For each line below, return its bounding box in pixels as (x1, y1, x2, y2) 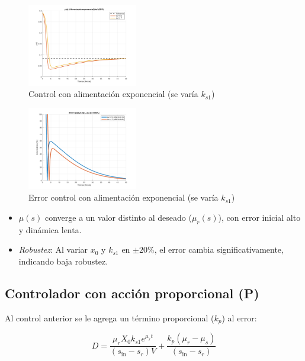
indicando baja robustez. (18, 254, 108, 267)
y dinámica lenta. (18, 223, 82, 236)
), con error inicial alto (218, 211, 301, 223)
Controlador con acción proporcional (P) (5, 283, 259, 302)
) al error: (221, 311, 257, 324)
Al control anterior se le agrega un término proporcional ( (5, 311, 214, 324)
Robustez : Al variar (18, 243, 88, 256)
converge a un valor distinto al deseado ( (44, 211, 192, 223)
